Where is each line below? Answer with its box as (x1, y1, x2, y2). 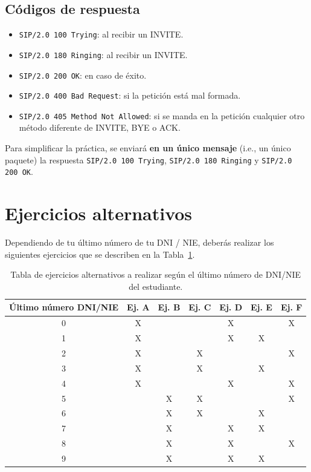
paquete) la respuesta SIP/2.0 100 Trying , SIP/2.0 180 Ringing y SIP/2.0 (5, 153, 292, 166)
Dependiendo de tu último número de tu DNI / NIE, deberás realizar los (5, 236, 274, 249)
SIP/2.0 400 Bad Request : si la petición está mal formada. (19, 89, 241, 102)
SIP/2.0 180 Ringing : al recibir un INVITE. (19, 48, 188, 61)
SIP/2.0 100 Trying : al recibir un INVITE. (19, 28, 184, 41)
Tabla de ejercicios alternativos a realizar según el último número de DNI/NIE (10, 268, 301, 281)
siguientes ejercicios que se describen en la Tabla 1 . (5, 247, 195, 260)
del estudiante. (129, 280, 183, 292)
